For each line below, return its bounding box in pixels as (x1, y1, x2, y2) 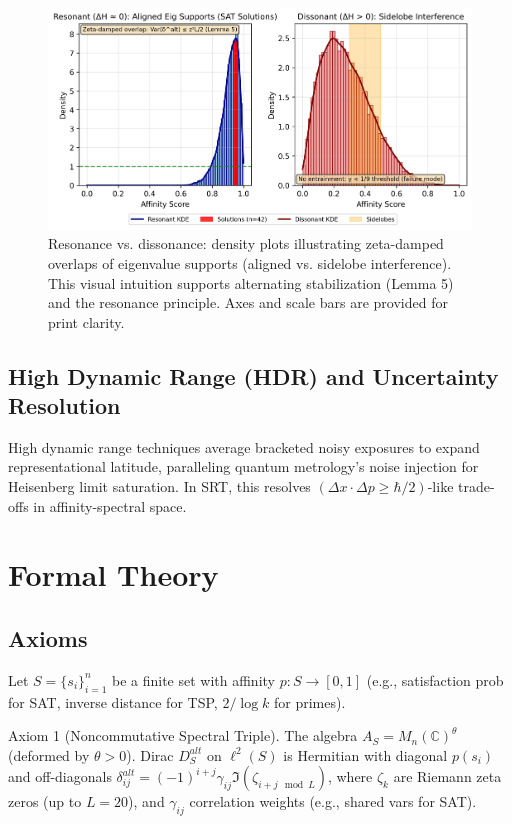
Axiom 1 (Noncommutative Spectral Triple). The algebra (8, 725, 358, 746)
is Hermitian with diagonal (283, 744, 448, 765)
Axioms (8, 623, 88, 654)
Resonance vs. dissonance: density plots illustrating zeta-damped (48, 233, 444, 254)
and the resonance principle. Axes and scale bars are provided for (48, 292, 448, 313)
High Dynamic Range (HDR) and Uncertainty (8, 360, 499, 391)
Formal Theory (8, 554, 219, 595)
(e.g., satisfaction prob (366, 669, 504, 690)
